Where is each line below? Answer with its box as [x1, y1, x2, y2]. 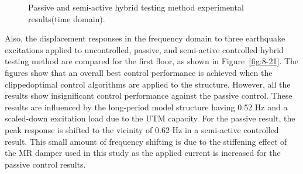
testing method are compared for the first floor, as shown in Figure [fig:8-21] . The [5, 55, 299, 67]
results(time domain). [28, 12, 105, 25]
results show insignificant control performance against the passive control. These [5, 89, 292, 102]
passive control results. [5, 158, 86, 170]
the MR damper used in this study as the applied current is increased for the [5, 147, 281, 159]
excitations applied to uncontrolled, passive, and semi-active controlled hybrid [5, 43, 284, 55]
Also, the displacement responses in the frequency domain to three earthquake [5, 32, 285, 44]
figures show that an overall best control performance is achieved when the [5, 66, 273, 78]
